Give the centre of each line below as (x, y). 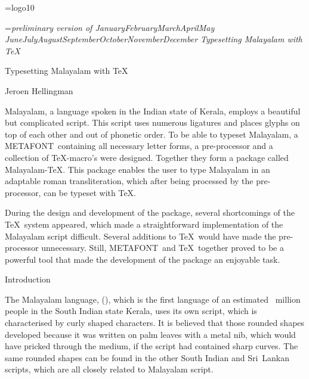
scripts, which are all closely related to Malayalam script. (109, 369)
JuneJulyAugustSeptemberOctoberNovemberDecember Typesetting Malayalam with (154, 39)
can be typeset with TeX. (90, 192)
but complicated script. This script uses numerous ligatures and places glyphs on (152, 122)
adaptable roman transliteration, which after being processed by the (129, 181)
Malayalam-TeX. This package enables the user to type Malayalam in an (137, 169)
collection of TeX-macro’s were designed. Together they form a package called (147, 157)
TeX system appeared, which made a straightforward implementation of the (144, 224)
